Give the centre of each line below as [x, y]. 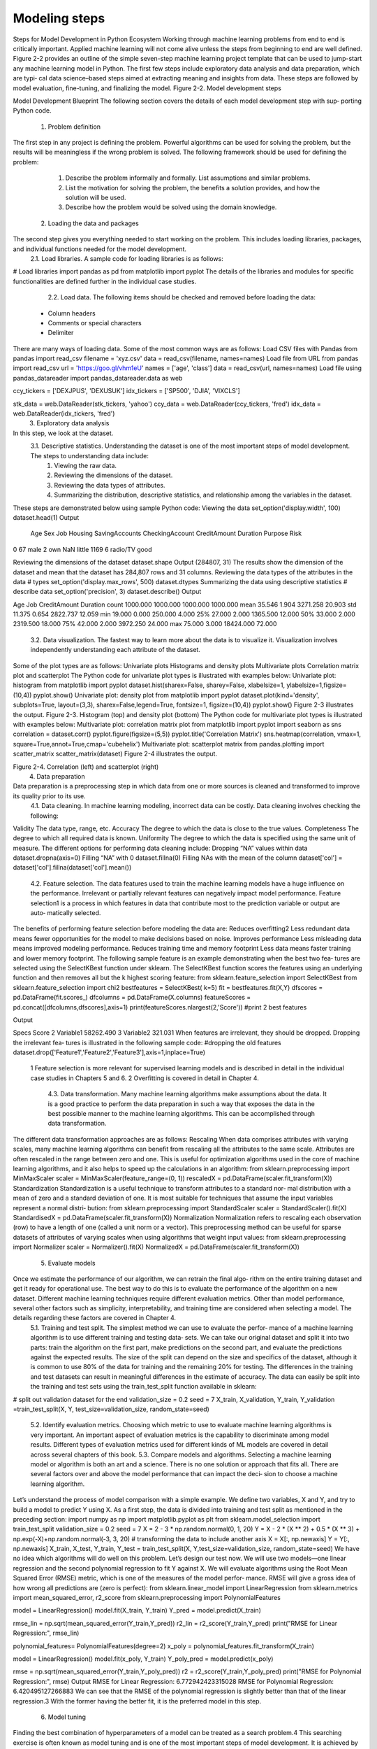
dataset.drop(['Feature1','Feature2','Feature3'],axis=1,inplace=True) [109, 1052]
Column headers [72, 313]
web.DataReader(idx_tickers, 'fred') [64, 413]
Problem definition [74, 127]
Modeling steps [59, 18]
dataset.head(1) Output [46, 517]
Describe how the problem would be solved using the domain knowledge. [171, 207]
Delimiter [61, 333]
